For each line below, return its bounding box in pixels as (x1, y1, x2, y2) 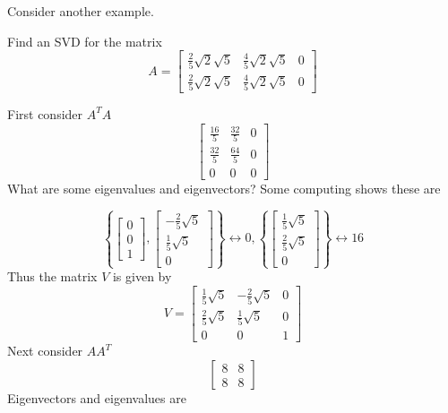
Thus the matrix (7, 267, 98, 286)
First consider (7, 104, 83, 123)
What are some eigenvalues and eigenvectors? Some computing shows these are (7, 179, 441, 198)
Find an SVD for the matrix (7, 31, 162, 50)
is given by (112, 267, 172, 286)
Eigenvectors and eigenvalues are (7, 389, 186, 408)
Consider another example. (7, 2, 154, 20)
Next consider (7, 341, 83, 360)
